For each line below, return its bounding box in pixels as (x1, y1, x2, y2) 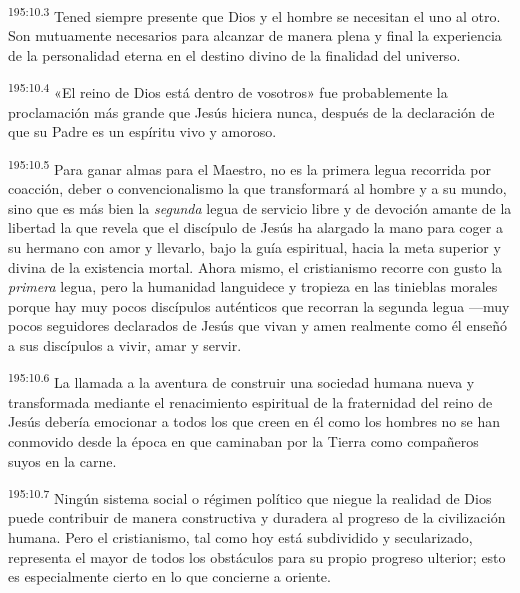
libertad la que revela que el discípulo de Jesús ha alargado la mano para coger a (8, 217, 503, 238)
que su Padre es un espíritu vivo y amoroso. (8, 121, 277, 142)
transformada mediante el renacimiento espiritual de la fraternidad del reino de (8, 391, 493, 412)
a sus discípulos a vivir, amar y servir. (8, 334, 242, 355)
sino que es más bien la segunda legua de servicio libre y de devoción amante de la (8, 197, 512, 218)
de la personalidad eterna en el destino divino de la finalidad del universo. (8, 44, 461, 65)
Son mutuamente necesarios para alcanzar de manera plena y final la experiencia (8, 25, 502, 46)
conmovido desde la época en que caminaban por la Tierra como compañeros (8, 430, 479, 451)
